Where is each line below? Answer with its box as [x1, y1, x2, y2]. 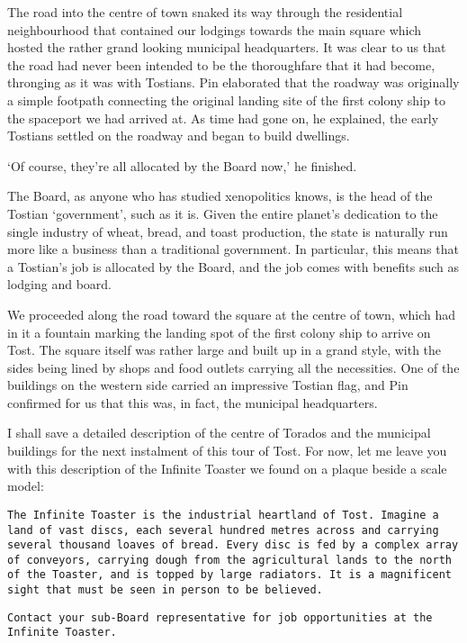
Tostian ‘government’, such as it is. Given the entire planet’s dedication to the [7, 204, 438, 222]
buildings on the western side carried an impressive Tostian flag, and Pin [7, 376, 409, 394]
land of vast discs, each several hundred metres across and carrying [7, 523, 439, 537]
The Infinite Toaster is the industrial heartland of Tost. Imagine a [7, 508, 439, 521]
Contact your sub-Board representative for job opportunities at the [7, 611, 433, 624]
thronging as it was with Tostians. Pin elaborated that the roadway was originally [7, 73, 460, 92]
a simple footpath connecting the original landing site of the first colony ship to [7, 90, 445, 109]
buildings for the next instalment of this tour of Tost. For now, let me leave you [7, 441, 447, 460]
